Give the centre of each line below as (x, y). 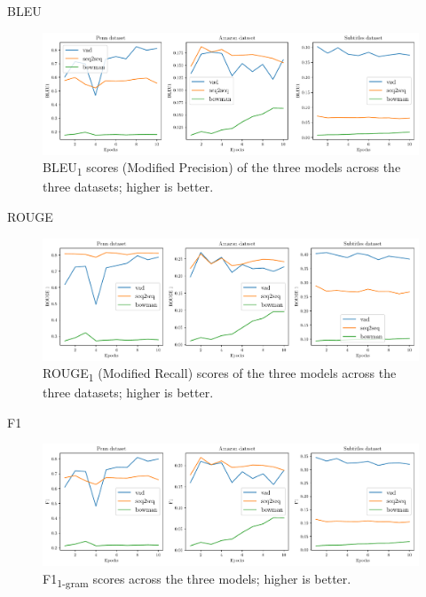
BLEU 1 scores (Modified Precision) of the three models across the (222, 168)
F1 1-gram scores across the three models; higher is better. (197, 580)
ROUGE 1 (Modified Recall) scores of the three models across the (220, 374)
